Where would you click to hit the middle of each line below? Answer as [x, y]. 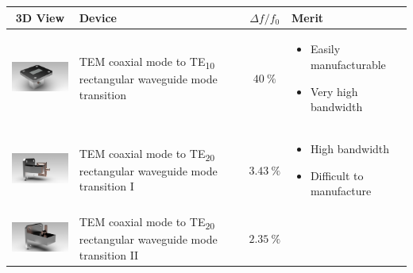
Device [98, 17]
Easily [325, 49]
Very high [334, 91]
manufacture [341, 191]
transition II [109, 254]
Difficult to [337, 175]
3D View [40, 17]
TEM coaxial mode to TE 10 [147, 62]
